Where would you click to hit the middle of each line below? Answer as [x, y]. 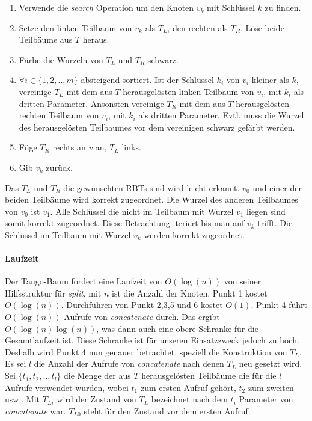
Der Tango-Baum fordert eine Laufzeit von [84, 281]
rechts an [69, 147]
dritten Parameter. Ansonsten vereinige [91, 103]
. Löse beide [262, 27]
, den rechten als [197, 27]
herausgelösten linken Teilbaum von [188, 91]
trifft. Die [275, 223]
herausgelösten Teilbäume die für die [209, 376]
